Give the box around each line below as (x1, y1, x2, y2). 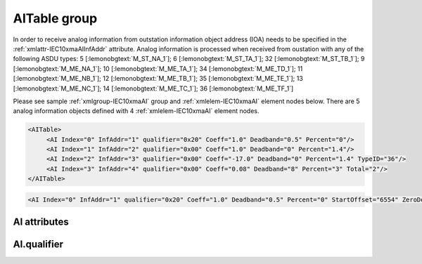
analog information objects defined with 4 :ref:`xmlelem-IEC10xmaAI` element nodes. (13, 107, 260, 115)
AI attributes (13, 216, 70, 228)
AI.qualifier (13, 239, 63, 251)
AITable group (13, 11, 98, 26)
